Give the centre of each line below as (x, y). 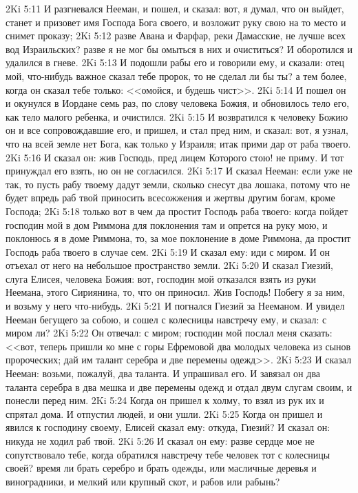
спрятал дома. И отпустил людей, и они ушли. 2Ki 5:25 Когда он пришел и (164, 413)
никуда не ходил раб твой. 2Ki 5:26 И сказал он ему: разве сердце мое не (160, 441)
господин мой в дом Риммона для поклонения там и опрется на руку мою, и (167, 224)
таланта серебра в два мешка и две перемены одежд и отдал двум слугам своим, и (179, 386)
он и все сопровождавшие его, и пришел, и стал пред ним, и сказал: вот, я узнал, (177, 130)
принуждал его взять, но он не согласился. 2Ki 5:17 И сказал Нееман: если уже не (179, 171)
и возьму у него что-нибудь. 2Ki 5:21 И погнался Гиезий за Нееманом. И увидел (175, 306)
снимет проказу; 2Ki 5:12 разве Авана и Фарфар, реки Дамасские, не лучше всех (176, 36)
